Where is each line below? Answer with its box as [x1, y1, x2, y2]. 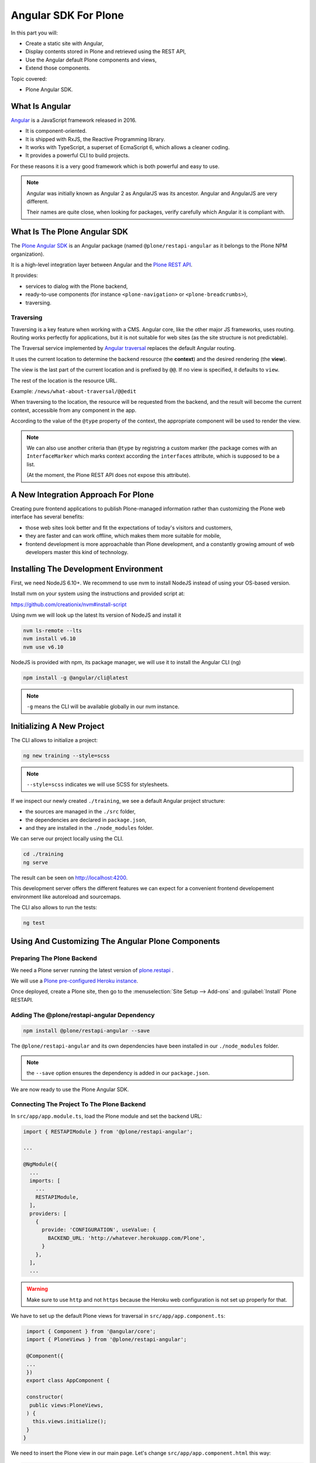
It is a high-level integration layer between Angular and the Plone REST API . [11, 261, 193, 268]
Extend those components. [25, 64, 91, 71]
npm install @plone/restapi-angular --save [23, 1028, 150, 1034]
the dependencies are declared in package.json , [25, 816, 147, 823]
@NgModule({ [23, 1161, 58, 1167]
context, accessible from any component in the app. [11, 407, 137, 414]
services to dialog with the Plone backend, [25, 283, 128, 290]
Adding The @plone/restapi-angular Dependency [11, 1011, 155, 1019]
